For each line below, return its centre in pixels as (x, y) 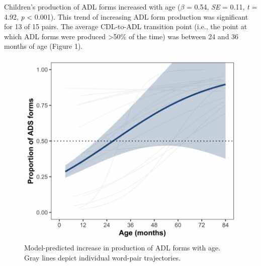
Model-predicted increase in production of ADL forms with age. (122, 248)
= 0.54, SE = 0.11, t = (222, 7)
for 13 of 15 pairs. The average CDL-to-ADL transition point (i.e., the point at (126, 26)
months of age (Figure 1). (43, 46)
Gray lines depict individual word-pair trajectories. (102, 257)
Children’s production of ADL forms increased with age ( (92, 7)
